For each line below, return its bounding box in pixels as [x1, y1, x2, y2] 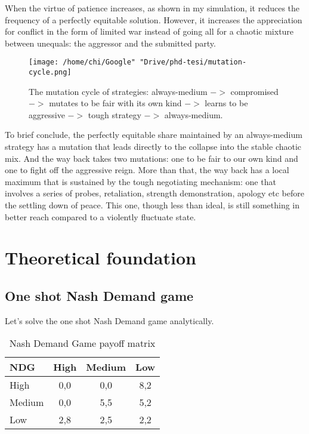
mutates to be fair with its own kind [49, 97, 182, 109]
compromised [230, 85, 279, 97]
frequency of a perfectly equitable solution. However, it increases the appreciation [5, 13, 302, 26]
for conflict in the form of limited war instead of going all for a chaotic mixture [5, 25, 294, 38]
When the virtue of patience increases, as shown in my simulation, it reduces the [5, 2, 300, 14]
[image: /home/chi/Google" [29, 58, 135, 67]
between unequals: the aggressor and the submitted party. [5, 36, 216, 49]
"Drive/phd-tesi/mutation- [140, 58, 247, 67]
